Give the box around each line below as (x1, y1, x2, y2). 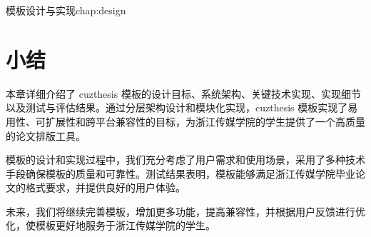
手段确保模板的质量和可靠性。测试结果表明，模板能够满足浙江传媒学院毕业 (6, 166, 355, 181)
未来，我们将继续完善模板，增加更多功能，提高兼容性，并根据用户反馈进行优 (6, 203, 365, 218)
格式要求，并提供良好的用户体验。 (25, 180, 185, 195)
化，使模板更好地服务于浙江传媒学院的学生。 (6, 218, 215, 233)
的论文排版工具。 (6, 128, 86, 143)
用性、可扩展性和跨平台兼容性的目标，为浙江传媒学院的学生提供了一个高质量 (6, 114, 365, 128)
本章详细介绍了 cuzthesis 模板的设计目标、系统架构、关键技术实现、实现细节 (6, 86, 361, 101)
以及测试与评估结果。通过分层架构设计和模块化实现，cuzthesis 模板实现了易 (6, 100, 358, 115)
